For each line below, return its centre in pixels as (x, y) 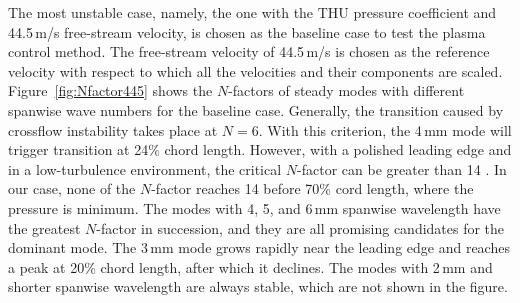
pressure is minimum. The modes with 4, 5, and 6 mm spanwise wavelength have (254, 207)
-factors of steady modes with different (346, 90)
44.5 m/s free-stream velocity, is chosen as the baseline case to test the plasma (247, 31)
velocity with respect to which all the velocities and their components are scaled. (255, 70)
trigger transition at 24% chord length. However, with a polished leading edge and (260, 149)
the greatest (44, 227)
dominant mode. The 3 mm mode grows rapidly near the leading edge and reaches (259, 247)
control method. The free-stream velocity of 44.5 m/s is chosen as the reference (249, 51)
